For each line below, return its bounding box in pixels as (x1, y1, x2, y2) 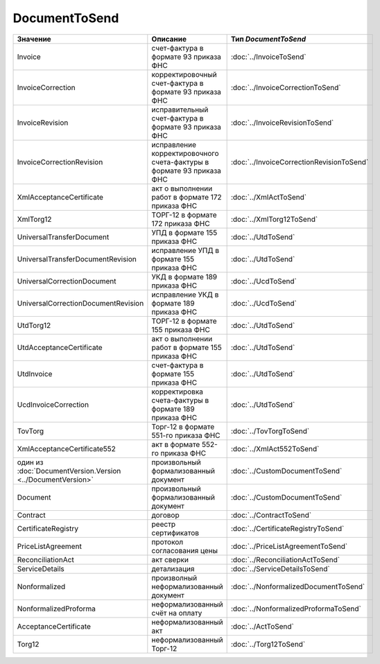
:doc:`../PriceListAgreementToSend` (230, 541, 348, 551)
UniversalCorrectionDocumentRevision (17, 298, 144, 308)
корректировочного (151, 148, 219, 158)
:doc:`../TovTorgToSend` (230, 426, 310, 436)
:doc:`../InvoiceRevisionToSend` (230, 118, 334, 128)
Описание (151, 34, 187, 44)
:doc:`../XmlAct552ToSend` (230, 444, 320, 453)
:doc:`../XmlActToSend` (230, 192, 307, 202)
